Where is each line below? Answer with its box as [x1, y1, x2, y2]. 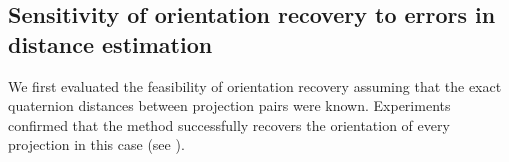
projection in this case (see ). [8, 134, 185, 155]
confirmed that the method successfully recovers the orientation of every [8, 114, 450, 135]
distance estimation [8, 28, 213, 59]
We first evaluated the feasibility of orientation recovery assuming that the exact [8, 75, 502, 96]
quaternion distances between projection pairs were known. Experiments [8, 95, 451, 116]
